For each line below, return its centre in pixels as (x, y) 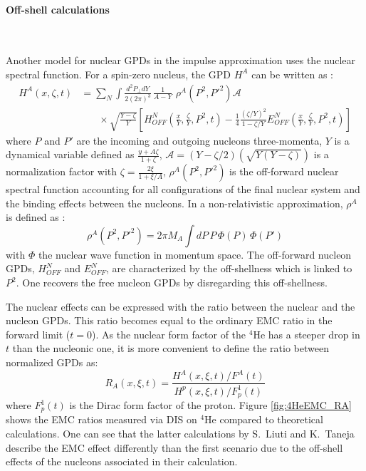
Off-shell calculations (58, 9)
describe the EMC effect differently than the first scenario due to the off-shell (174, 447)
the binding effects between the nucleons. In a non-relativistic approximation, (174, 203)
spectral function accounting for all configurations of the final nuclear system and (183, 189)
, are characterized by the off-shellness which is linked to (229, 268)
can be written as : (293, 74)
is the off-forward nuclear (284, 171)
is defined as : (36, 217)
